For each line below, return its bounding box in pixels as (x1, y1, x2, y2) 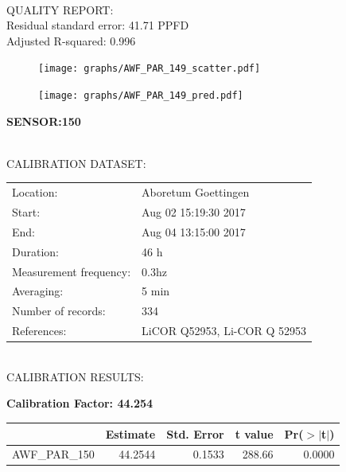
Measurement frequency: (12, 263, 131, 279)
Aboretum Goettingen (142, 184, 250, 201)
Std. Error (166, 425, 224, 442)
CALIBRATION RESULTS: (6, 368, 144, 384)
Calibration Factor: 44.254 (6, 395, 154, 412)
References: (12, 322, 67, 339)
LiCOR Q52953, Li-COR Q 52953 (142, 322, 306, 339)
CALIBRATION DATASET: (6, 154, 146, 171)
